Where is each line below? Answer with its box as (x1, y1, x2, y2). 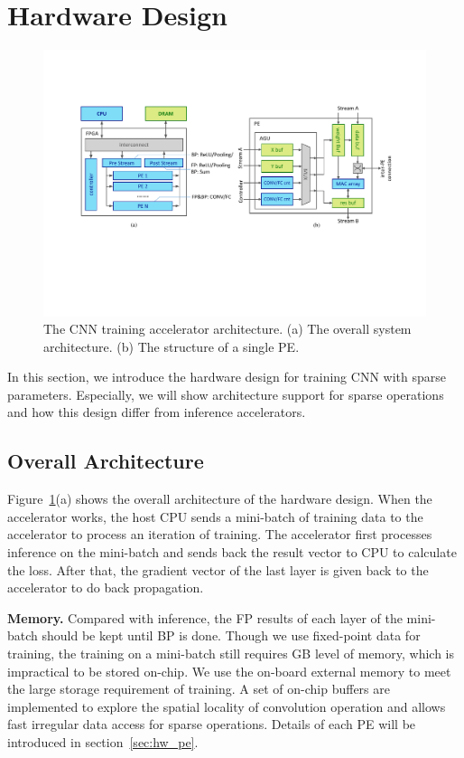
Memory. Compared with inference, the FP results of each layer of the (7, 608, 403, 627)
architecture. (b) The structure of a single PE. (43, 336, 300, 355)
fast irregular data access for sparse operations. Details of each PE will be (7, 715, 416, 734)
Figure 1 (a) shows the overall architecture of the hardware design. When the (7, 489, 432, 508)
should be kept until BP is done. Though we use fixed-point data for (42, 626, 421, 645)
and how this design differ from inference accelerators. (7, 403, 306, 422)
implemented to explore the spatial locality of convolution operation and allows (7, 696, 446, 715)
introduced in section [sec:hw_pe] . (7, 733, 199, 751)
